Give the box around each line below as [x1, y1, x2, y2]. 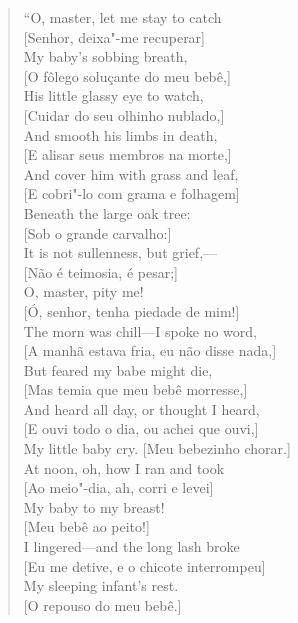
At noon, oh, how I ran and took [23, 457, 225, 478]
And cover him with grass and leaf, [23, 163, 239, 184]
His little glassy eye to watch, [23, 85, 204, 106]
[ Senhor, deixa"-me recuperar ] [23, 26, 206, 47]
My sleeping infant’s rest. [23, 575, 179, 596]
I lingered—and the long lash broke [23, 536, 240, 557]
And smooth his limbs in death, [23, 124, 218, 145]
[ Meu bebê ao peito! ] [23, 516, 150, 537]
